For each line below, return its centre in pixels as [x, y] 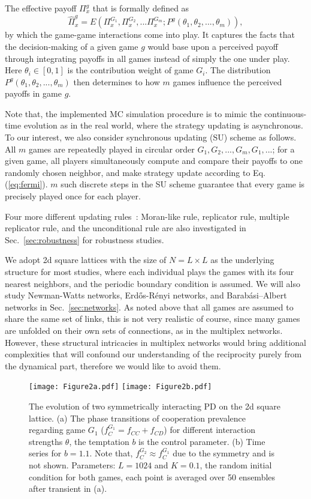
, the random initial [236, 464]
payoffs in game [33, 93]
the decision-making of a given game [72, 46]
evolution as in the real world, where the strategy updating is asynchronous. [163, 125]
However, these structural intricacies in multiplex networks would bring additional [156, 342]
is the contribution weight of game [130, 70]
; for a [283, 149]
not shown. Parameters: [72, 464]
